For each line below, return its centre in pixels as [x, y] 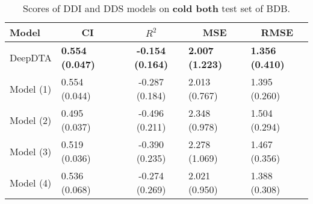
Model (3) [31, 151]
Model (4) [31, 182]
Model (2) [31, 120]
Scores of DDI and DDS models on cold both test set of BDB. [156, 8]
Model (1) [31, 88]
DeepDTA [31, 57]
